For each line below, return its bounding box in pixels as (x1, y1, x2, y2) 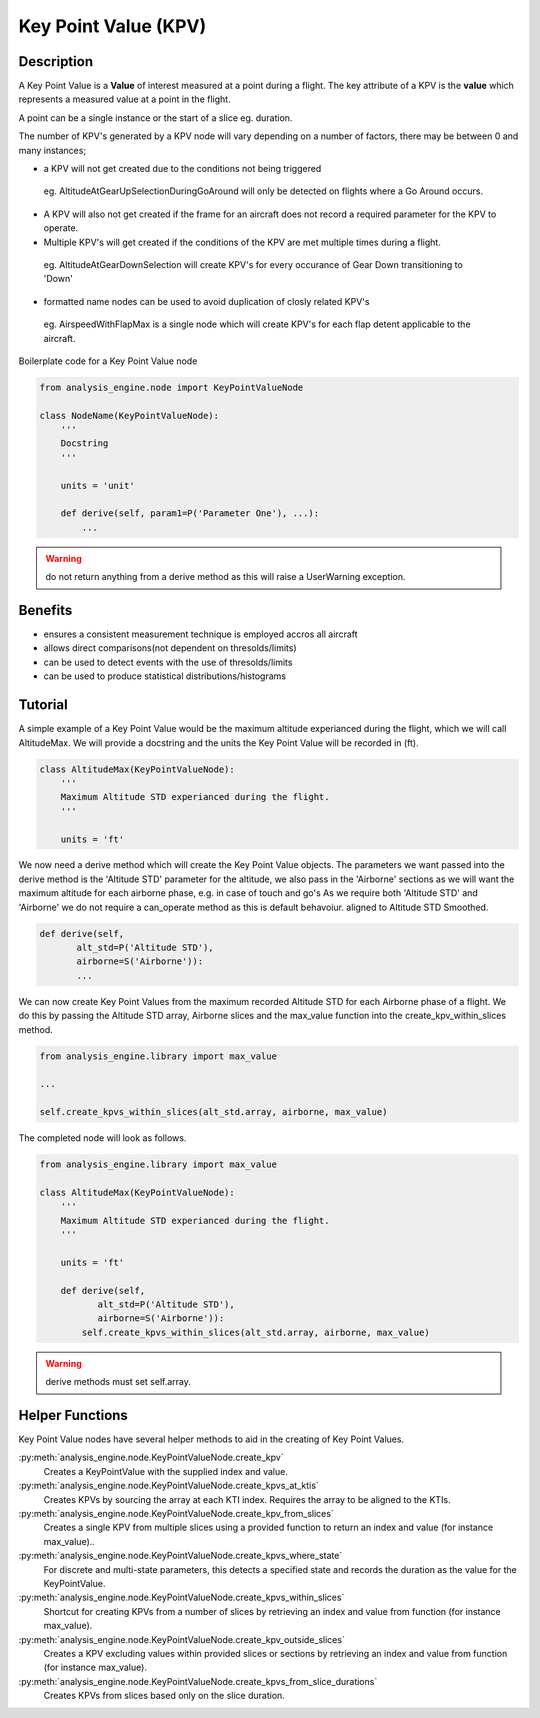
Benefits (18, 602, 73, 619)
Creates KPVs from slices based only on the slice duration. (43, 1690, 285, 1702)
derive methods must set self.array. (45, 1376, 192, 1388)
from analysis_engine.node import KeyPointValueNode (39, 381, 304, 393)
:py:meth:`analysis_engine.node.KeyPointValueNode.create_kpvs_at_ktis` (18, 1480, 319, 1492)
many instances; (18, 144, 87, 156)
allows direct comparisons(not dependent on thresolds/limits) (43, 642, 297, 654)
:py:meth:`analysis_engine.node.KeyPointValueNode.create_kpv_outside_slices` (18, 1633, 345, 1645)
